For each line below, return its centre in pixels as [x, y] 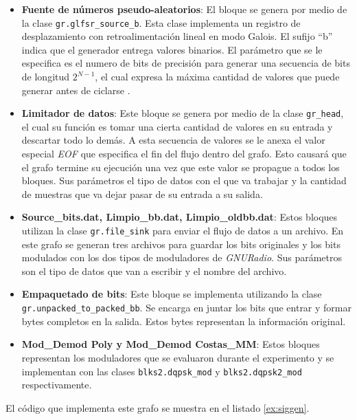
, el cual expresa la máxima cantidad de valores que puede [217, 77]
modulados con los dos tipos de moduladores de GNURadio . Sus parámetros [182, 257]
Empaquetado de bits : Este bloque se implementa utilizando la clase [172, 294]
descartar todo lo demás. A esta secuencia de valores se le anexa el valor [173, 140]
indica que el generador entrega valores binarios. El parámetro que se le [172, 49]
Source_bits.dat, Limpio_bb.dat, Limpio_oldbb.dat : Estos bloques [180, 217]
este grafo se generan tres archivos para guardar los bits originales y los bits [181, 244]
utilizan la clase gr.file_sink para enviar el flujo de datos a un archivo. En [183, 231]
